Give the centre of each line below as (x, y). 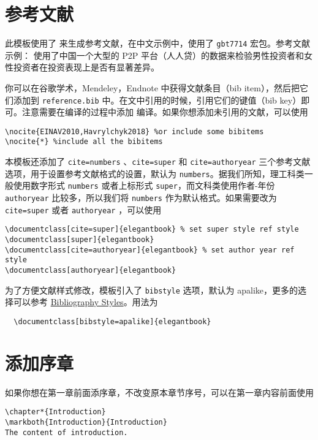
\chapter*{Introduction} (55, 412)
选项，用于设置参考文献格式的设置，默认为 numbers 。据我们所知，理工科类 (155, 173)
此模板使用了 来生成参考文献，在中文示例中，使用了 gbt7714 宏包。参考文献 (158, 43)
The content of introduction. (66, 432)
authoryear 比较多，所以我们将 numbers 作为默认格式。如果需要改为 (141, 198)
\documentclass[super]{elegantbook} (80, 240)
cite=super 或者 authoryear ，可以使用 (83, 209)
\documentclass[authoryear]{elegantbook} (91, 271)
